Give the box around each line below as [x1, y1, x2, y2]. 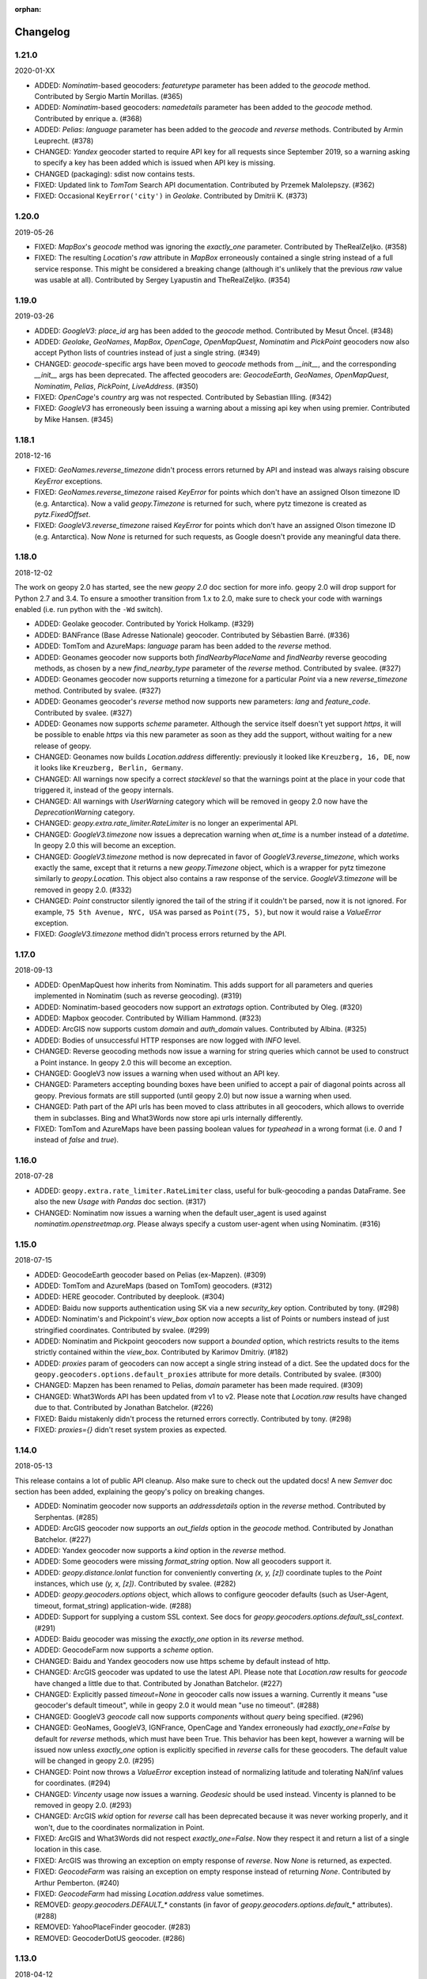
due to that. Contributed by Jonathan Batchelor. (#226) [34, 1403, 213, 1412]
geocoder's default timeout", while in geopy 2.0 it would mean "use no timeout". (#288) [34, 1700, 319, 1710]
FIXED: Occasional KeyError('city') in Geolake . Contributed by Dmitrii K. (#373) [34, 191, 308, 201]
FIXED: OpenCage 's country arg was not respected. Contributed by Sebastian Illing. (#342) [34, 393, 332, 402]
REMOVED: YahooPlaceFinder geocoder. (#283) [34, 1922, 191, 1932]
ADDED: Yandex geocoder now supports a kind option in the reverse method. [34, 1545, 286, 1555]
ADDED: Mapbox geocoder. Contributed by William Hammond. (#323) [34, 1013, 262, 1023]
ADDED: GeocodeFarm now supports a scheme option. [34, 1645, 213, 1654]
